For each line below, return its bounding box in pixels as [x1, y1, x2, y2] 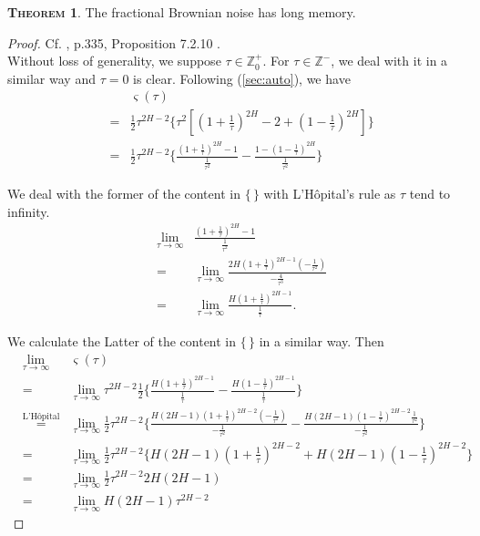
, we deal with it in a [331, 51, 448, 70]
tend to [409, 183, 451, 202]
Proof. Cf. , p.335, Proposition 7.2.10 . [7, 33, 221, 52]
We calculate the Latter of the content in [7, 332, 237, 351]
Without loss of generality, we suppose [7, 51, 221, 70]
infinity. [7, 201, 50, 221]
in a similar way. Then [259, 332, 384, 351]
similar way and [7, 68, 96, 88]
